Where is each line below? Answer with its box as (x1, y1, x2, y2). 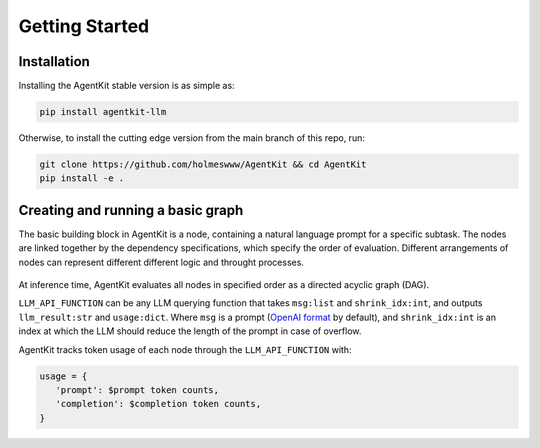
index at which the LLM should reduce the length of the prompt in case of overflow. (18, 325, 362, 337)
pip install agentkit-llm (39, 106, 167, 118)
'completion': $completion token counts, (55, 398, 262, 410)
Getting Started (18, 15, 150, 37)
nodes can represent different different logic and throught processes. (18, 256, 305, 268)
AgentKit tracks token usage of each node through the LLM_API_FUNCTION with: (18, 343, 352, 355)
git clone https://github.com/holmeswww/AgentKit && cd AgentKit (39, 159, 367, 170)
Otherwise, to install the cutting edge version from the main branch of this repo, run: (18, 132, 365, 144)
